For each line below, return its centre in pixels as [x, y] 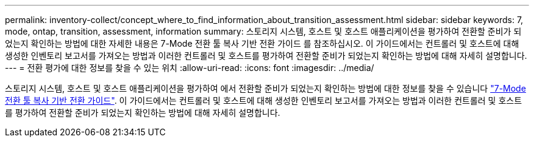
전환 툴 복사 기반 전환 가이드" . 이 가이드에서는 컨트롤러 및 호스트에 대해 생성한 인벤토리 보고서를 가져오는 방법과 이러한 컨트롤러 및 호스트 [264, 100]
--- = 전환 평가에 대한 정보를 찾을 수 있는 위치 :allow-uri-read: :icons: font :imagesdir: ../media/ [190, 68]
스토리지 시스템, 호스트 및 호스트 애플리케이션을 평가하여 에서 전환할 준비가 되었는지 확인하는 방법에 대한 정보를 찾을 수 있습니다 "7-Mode [265, 88]
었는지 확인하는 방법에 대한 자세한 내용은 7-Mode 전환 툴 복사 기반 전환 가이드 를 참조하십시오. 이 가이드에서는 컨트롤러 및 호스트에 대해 [262, 43]
